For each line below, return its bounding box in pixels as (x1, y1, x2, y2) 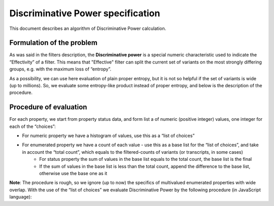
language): (9, 194, 32, 200)
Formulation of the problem (9, 39, 97, 47)
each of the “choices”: (9, 123, 56, 129)
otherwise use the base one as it (39, 170, 108, 177)
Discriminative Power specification (9, 8, 160, 19)
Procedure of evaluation (9, 103, 87, 112)
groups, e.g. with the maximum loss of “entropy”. (9, 66, 112, 72)
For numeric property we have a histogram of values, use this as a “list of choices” (22, 132, 195, 139)
